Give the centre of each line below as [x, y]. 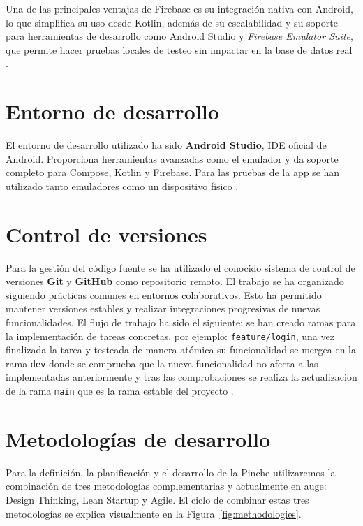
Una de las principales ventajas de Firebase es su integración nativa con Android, [179, 8]
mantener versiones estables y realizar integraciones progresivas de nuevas [163, 308]
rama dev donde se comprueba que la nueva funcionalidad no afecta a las [162, 363]
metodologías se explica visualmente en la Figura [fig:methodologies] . [154, 513]
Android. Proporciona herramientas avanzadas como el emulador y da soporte [172, 158]
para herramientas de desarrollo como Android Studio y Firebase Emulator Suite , [179, 36]
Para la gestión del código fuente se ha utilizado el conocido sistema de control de [180, 267]
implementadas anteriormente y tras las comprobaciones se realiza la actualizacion [181, 377]
